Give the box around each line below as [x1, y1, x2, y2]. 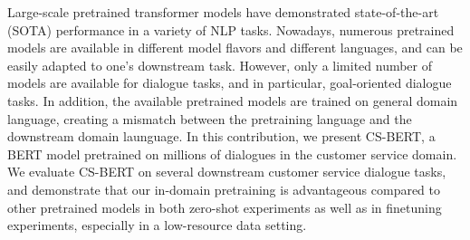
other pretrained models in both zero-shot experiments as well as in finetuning [7, 197, 442, 216]
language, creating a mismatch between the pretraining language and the [7, 109, 412, 128]
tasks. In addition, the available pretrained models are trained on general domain [7, 91, 458, 110]
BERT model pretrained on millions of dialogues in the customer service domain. [7, 144, 457, 163]
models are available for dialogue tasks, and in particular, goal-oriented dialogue [7, 73, 452, 92]
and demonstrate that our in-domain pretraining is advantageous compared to [7, 179, 441, 198]
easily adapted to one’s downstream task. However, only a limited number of [7, 55, 433, 74]
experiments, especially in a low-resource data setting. [7, 216, 307, 235]
